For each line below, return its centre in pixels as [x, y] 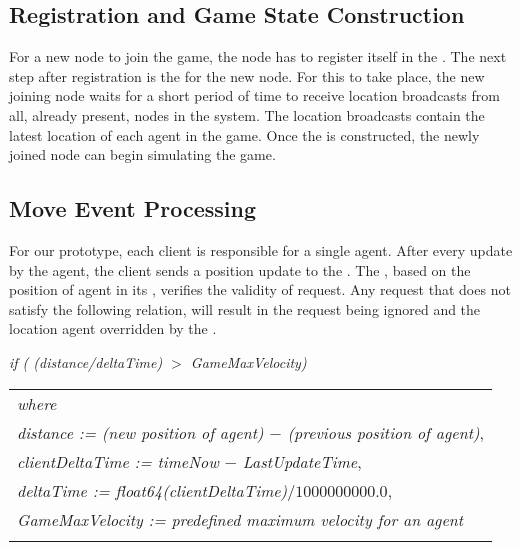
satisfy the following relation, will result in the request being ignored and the [245, 308]
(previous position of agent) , [385, 432]
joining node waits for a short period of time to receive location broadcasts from [254, 95]
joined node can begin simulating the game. [142, 154]
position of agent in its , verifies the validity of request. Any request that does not [260, 289]
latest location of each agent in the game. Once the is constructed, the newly [244, 134]
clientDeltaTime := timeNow [118, 461]
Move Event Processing [132, 208]
